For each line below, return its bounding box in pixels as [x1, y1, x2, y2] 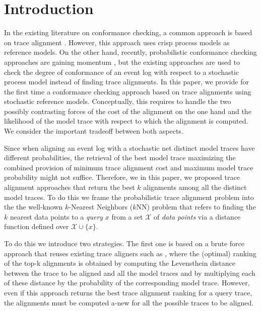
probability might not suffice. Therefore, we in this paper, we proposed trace [4, 172, 240, 182]
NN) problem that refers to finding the [136, 201, 256, 212]
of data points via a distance [153, 211, 241, 222]
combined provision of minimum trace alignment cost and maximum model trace [4, 162, 253, 172]
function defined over [4, 221, 69, 232]
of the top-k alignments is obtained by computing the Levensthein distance [4, 258, 236, 268]
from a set [111, 211, 143, 222]
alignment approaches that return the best [4, 182, 135, 192]
